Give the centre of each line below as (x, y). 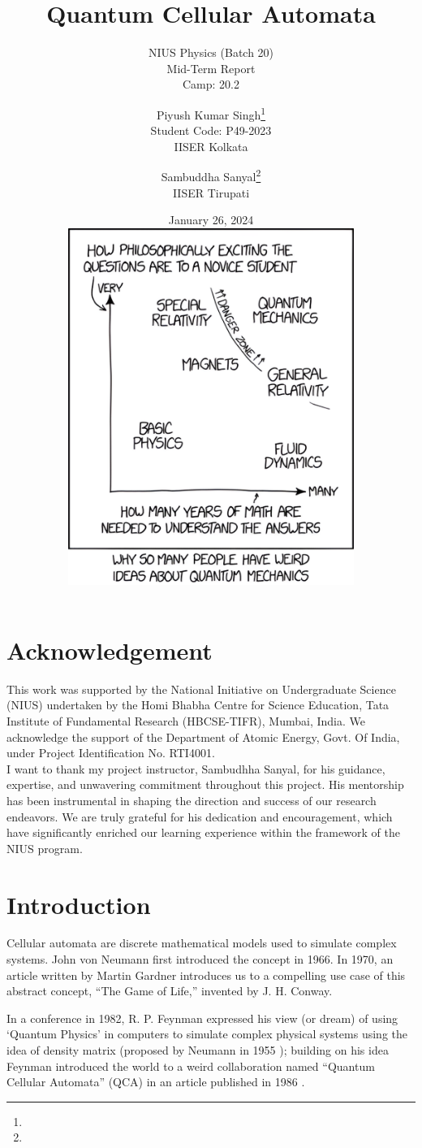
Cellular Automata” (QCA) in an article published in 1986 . (156, 1082)
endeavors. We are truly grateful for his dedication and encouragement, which (200, 816)
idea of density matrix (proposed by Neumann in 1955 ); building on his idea (198, 1050)
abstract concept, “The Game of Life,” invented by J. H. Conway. (170, 991)
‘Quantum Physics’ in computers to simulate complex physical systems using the (207, 1034)
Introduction (79, 904)
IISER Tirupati (211, 192)
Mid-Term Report (211, 68)
